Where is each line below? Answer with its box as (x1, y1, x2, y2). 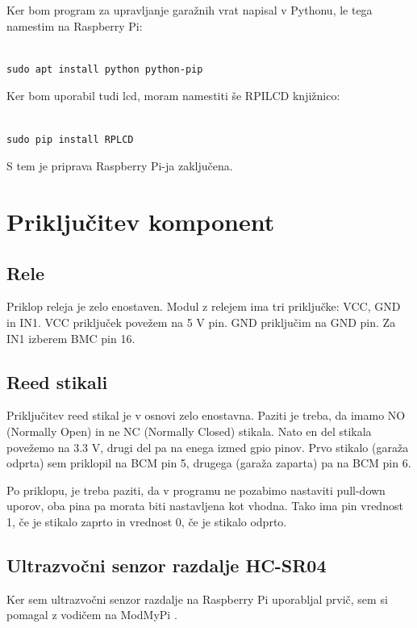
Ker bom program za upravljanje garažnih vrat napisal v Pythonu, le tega (6, 2, 373, 18)
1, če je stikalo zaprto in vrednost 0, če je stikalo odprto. (6, 513, 287, 530)
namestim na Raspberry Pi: (6, 17, 143, 34)
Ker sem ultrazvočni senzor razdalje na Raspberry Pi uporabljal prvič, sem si (6, 590, 388, 607)
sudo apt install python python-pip (6, 63, 203, 75)
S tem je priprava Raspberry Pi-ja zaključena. (6, 157, 233, 174)
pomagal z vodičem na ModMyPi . (6, 606, 177, 623)
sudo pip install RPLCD (6, 133, 134, 145)
